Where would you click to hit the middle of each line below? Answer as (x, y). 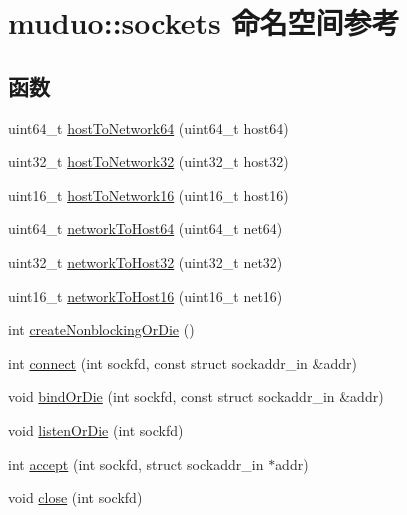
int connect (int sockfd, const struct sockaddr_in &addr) (182, 362)
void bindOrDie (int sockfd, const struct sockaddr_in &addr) (196, 396)
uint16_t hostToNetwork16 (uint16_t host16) (148, 194)
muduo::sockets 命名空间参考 (204, 22)
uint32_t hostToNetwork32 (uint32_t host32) (148, 161)
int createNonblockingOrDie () (101, 329)
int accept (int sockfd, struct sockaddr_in (136, 463)
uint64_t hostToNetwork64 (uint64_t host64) (148, 127)
